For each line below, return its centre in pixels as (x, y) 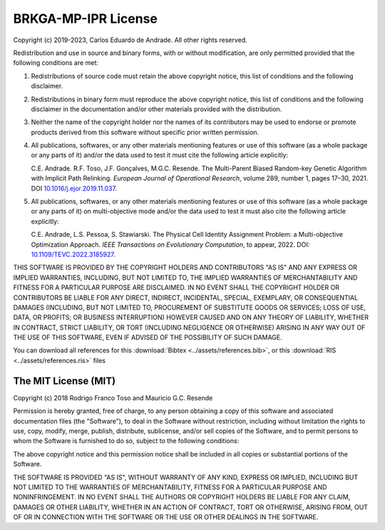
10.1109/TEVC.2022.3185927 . (73, 254)
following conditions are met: (56, 63)
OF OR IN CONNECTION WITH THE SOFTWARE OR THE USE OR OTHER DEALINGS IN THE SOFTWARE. (166, 517)
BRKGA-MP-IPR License (86, 19)
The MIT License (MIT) (65, 381)
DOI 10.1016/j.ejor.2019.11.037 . (74, 188)
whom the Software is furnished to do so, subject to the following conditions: (126, 441)
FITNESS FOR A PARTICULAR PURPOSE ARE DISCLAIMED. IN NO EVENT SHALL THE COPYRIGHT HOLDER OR (176, 287)
